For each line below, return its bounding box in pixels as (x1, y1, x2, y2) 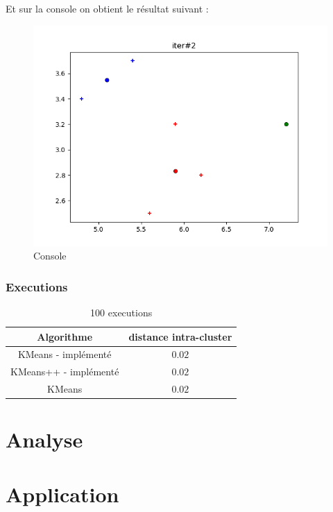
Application (6, 479, 119, 508)
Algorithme (37, 329, 93, 343)
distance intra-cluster (128, 329, 232, 343)
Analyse (6, 425, 83, 454)
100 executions (90, 305, 153, 319)
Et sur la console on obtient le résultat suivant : (6, 1, 209, 15)
